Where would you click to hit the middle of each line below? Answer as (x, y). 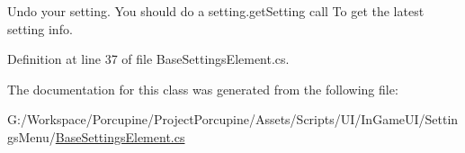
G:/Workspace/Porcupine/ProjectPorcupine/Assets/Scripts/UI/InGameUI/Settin (233, 119)
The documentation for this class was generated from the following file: (203, 89)
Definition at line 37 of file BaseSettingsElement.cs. (148, 59)
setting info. (40, 28)
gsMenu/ (31, 136)
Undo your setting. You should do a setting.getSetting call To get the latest (216, 11)
